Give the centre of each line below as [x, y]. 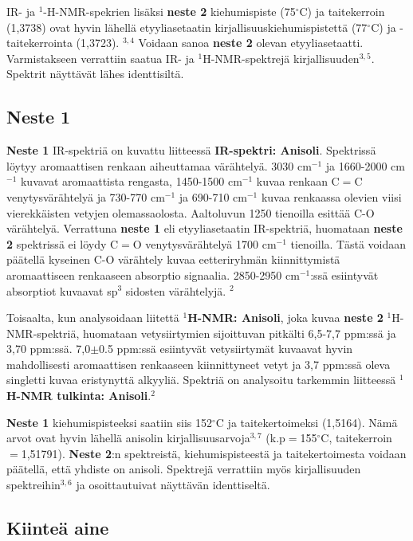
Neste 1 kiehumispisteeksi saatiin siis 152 [109, 422]
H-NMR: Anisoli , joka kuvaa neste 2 [285, 318]
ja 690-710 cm [213, 196]
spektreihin [33, 485]
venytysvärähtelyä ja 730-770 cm [86, 196]
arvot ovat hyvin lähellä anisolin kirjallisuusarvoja [128, 438]
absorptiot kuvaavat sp [62, 290]
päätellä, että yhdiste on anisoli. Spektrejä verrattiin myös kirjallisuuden [184, 469]
